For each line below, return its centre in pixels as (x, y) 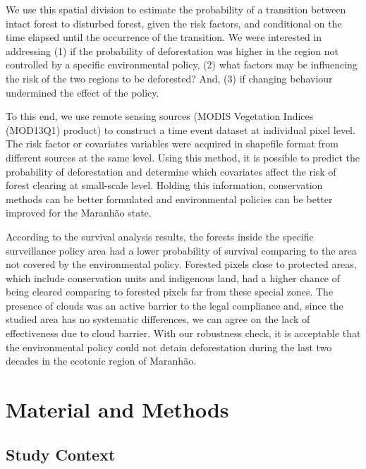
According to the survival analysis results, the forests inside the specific (160, 236)
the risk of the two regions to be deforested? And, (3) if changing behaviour (169, 78)
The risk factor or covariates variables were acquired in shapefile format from (172, 144)
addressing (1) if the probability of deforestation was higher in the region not (172, 50)
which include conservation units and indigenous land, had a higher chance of (173, 278)
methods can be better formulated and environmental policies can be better (169, 199)
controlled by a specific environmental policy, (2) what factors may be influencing (182, 65)
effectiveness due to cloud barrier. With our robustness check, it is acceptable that (183, 333)
